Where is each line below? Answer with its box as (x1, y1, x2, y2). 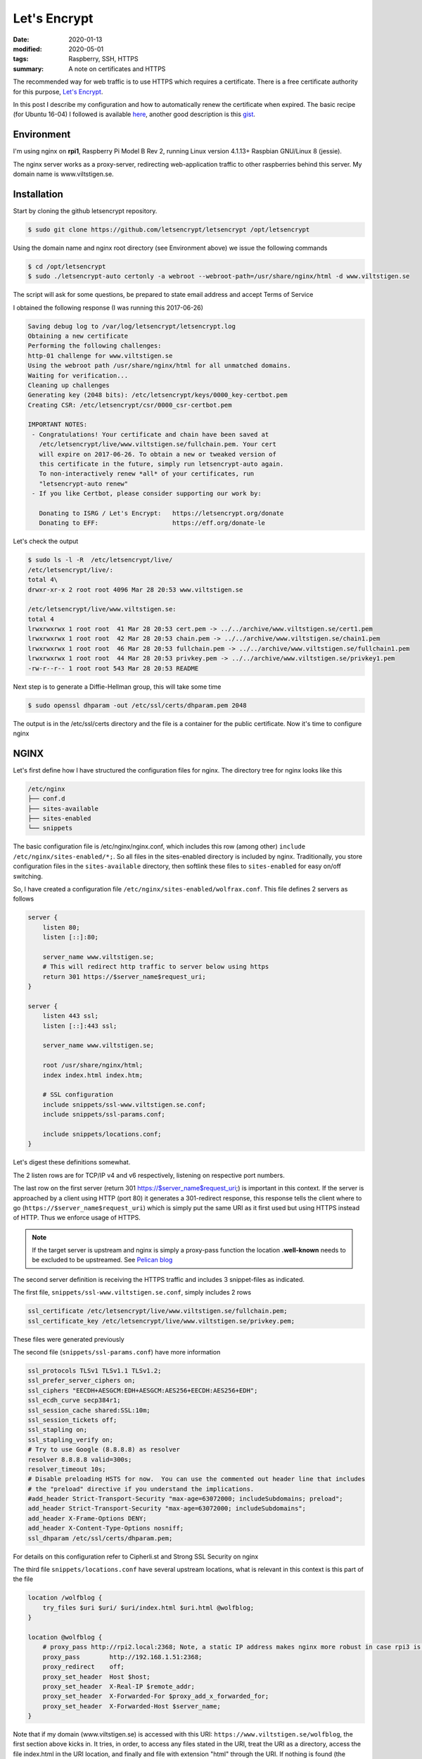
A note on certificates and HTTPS (68, 64, 166, 73)
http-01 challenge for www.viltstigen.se (27, 352, 173, 360)
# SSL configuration (42, 1091, 114, 1099)
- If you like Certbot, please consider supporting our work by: (32, 490, 262, 497)
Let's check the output (13, 537, 79, 545)
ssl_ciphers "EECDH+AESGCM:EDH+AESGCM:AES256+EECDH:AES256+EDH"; (27, 1386, 258, 1395)
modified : (13, 44, 42, 53)
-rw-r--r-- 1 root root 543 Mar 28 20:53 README (27, 664, 199, 672)
